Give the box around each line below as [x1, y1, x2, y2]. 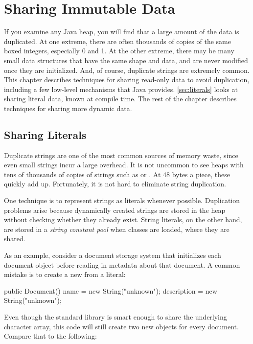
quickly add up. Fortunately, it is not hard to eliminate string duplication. [4, 179, 227, 189]
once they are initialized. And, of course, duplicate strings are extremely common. [4, 65, 250, 75]
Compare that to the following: [4, 331, 97, 341]
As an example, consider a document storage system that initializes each [4, 250, 221, 260]
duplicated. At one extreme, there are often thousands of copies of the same [4, 36, 231, 46]
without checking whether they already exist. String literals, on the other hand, [4, 214, 242, 225]
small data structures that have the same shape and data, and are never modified [4, 55, 248, 65]
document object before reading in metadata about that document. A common [4, 259, 240, 270]
